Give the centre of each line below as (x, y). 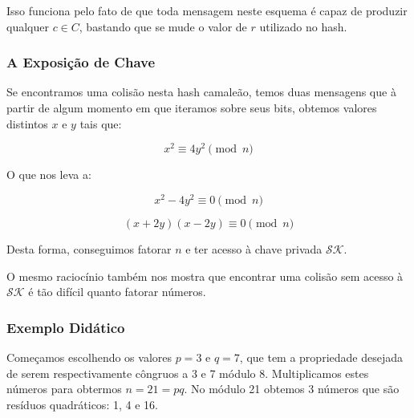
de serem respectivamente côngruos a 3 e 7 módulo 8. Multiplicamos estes (188, 373)
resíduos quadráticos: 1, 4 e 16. (82, 404)
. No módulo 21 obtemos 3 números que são (292, 389)
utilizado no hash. (303, 26)
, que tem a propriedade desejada (321, 357)
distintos (27, 123)
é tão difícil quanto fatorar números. (117, 292)
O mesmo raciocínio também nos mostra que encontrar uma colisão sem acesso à (205, 276)
